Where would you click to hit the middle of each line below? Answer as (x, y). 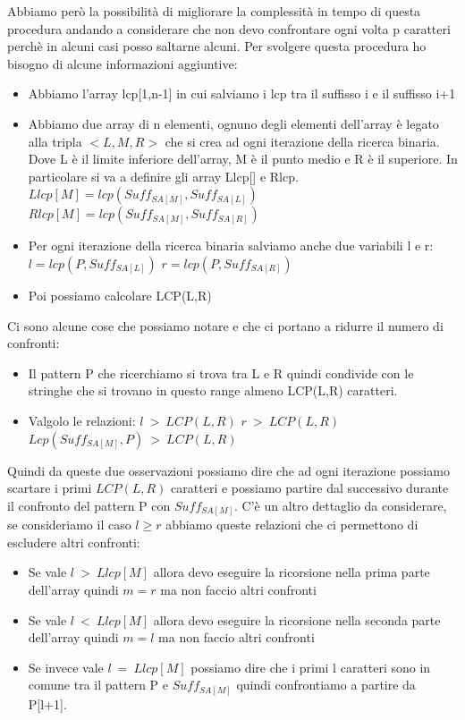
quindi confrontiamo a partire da (326, 685)
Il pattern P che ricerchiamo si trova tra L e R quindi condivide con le (221, 373)
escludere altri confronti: (74, 542)
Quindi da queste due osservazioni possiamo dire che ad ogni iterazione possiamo (228, 470)
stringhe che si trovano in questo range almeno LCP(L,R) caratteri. (213, 390)
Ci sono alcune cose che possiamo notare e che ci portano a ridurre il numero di (225, 325)
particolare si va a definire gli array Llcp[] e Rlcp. (163, 176)
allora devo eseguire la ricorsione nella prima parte (292, 572)
